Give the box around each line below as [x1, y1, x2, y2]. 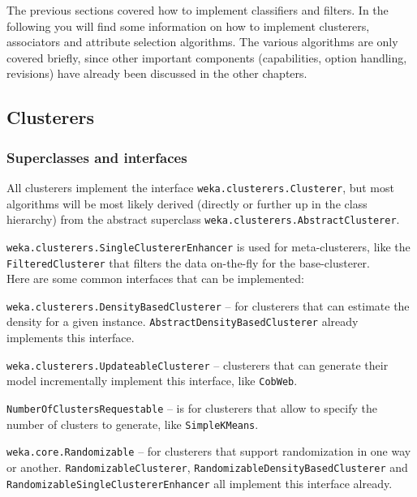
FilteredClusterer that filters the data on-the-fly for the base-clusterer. [6, 254, 370, 271]
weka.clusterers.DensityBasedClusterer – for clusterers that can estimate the [6, 297, 410, 314]
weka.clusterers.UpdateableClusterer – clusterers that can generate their [6, 356, 389, 373]
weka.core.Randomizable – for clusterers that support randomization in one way [6, 443, 411, 460]
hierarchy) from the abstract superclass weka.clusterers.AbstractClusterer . [6, 211, 400, 228]
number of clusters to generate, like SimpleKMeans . [6, 415, 259, 432]
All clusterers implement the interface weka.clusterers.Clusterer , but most [6, 178, 394, 195]
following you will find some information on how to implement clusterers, [6, 17, 370, 34]
